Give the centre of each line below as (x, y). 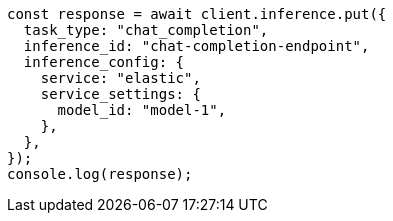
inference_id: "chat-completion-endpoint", (196, 46)
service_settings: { (120, 94)
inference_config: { (104, 62)
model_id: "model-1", (142, 110)
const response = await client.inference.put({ (197, 14)
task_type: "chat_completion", (146, 30)
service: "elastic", (120, 78)
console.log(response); (100, 174)
